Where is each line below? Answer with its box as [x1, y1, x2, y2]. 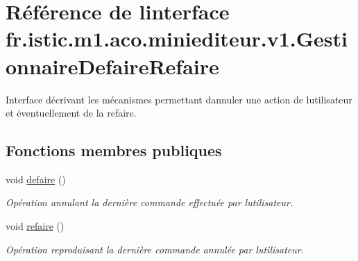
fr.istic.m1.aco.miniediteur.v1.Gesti [6, 24, 348, 53]
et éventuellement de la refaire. [6, 106, 137, 120]
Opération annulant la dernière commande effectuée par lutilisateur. [6, 195, 293, 210]
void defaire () [6, 171, 66, 186]
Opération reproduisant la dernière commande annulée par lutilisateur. [6, 242, 304, 256]
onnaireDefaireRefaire [6, 51, 219, 80]
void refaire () [6, 219, 65, 233]
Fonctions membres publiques [6, 140, 222, 161]
